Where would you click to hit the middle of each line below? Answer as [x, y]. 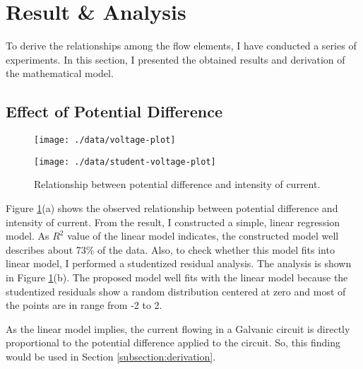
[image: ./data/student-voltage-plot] [125, 162]
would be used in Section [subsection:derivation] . [111, 356]
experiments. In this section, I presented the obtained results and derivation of [175, 59]
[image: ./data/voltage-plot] [105, 140]
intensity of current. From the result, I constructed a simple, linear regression [173, 222]
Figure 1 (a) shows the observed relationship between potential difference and [172, 208]
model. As [28, 236]
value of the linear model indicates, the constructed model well [203, 236]
